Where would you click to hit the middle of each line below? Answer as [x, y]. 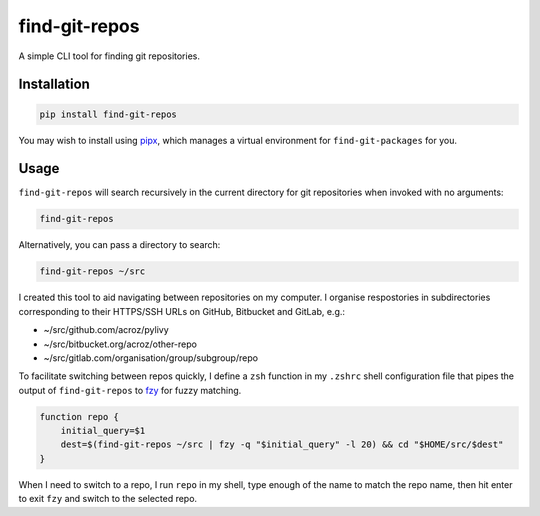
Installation [54, 84]
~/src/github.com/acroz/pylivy [106, 330]
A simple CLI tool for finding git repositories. [109, 56]
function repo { [79, 416]
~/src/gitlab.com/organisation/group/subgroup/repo [151, 357]
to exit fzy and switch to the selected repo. [108, 499]
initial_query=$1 [103, 431]
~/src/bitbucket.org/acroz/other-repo [120, 344]
